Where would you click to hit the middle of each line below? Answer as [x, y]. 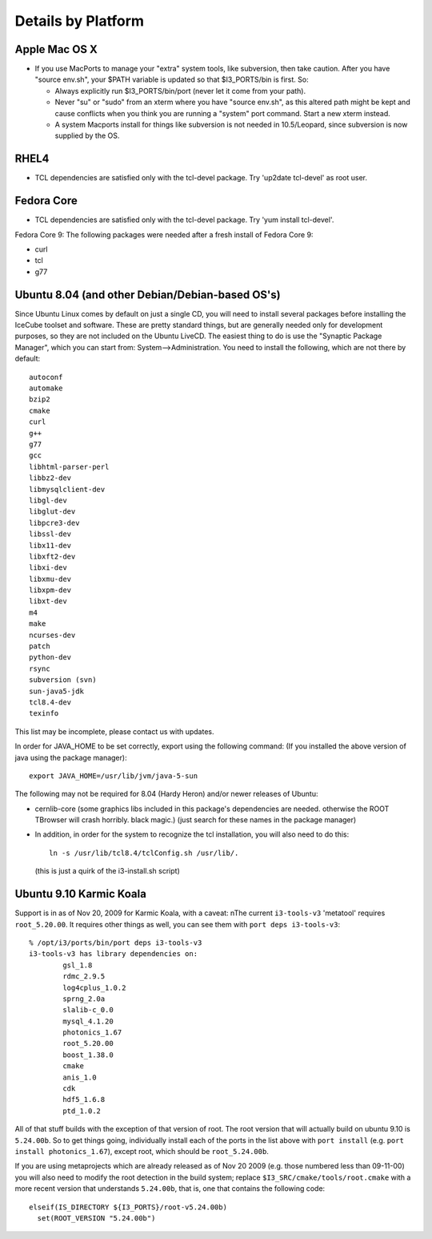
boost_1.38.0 [88, 1055]
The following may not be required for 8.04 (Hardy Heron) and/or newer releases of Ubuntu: [166, 794]
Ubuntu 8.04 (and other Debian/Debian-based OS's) [148, 295]
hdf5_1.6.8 [84, 1100]
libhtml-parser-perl [69, 466]
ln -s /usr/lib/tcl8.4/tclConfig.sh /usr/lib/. [144, 853]
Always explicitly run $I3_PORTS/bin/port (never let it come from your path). [180, 91]
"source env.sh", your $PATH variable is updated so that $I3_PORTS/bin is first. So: [172, 79]
